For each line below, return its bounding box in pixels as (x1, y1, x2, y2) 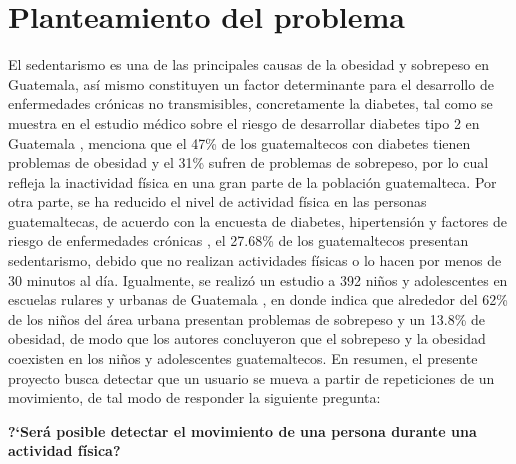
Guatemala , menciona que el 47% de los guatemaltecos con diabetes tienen (8, 132, 471, 153)
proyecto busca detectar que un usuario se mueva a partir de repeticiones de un (8, 367, 495, 388)
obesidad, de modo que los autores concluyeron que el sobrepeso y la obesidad (8, 328, 486, 349)
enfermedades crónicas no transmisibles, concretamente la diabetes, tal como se (8, 93, 493, 114)
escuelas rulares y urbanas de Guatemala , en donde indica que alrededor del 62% (8, 289, 508, 310)
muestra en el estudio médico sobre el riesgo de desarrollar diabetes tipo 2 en (8, 112, 480, 133)
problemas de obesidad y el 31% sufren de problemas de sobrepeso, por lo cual (8, 152, 489, 173)
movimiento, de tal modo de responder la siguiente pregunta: (8, 387, 381, 408)
